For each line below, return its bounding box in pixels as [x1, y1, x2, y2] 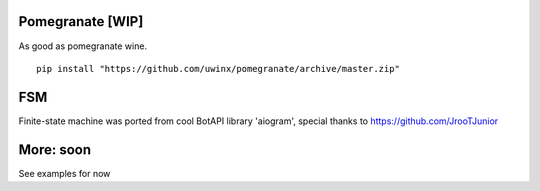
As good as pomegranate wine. [18, 40, 148, 52]
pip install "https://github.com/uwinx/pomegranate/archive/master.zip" [36, 63, 400, 74]
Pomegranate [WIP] [18, 13, 144, 30]
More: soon [18, 141, 92, 158]
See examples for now [18, 167, 111, 179]
